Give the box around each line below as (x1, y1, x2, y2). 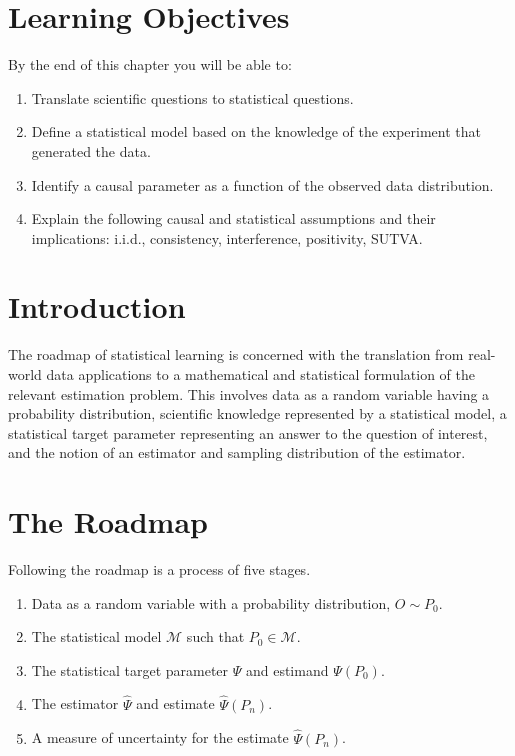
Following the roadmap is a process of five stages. (8, 559, 311, 580)
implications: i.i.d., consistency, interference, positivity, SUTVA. (31, 227, 423, 248)
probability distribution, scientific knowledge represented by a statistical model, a (8, 403, 507, 424)
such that (186, 626, 245, 647)
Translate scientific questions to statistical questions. (31, 87, 354, 108)
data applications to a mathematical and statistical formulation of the (46, 364, 475, 384)
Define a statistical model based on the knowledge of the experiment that (31, 121, 482, 142)
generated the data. (31, 140, 151, 161)
